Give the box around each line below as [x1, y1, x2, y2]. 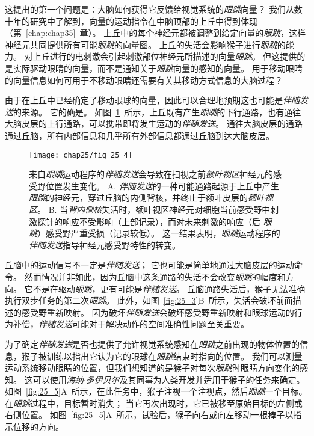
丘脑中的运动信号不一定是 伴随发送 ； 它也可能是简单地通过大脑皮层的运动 [5, 259, 294, 271]
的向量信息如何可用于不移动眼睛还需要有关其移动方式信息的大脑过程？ [5, 73, 283, 86]
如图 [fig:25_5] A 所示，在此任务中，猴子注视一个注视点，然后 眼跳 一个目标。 [5, 385, 307, 398]
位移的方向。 [13, 420, 64, 433]
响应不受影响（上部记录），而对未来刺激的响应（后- [62, 215, 263, 227]
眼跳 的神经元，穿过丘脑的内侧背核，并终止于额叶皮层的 [29, 191, 248, 204]
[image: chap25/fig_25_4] [29, 150, 132, 159]
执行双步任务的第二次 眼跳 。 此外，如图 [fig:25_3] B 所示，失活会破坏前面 [5, 294, 293, 307]
